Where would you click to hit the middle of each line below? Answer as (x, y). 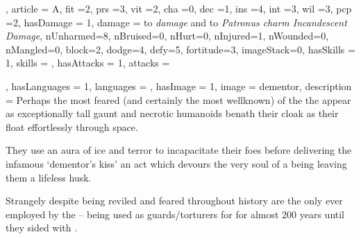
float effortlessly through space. (72, 126)
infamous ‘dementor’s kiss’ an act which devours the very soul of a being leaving (176, 163)
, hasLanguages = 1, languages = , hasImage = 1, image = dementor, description (179, 86)
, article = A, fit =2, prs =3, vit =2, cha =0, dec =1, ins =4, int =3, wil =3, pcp (179, 8)
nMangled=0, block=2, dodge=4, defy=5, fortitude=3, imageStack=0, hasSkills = (180, 49)
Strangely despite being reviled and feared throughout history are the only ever (174, 201)
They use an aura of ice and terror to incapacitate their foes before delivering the (179, 150)
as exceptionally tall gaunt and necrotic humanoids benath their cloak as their (172, 113)
